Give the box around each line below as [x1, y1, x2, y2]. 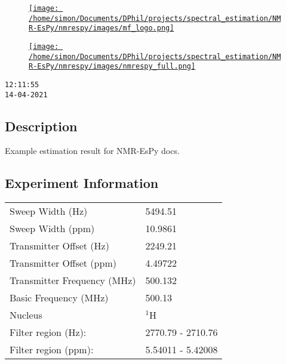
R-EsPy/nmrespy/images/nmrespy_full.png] [29, 62, 196, 71]
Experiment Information [5, 174, 159, 192]
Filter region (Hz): [10, 325, 87, 340]
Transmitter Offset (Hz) [10, 239, 109, 253]
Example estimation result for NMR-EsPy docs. [5, 144, 180, 157]
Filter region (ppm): [10, 343, 94, 357]
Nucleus [10, 308, 42, 322]
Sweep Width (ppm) [10, 221, 95, 236]
